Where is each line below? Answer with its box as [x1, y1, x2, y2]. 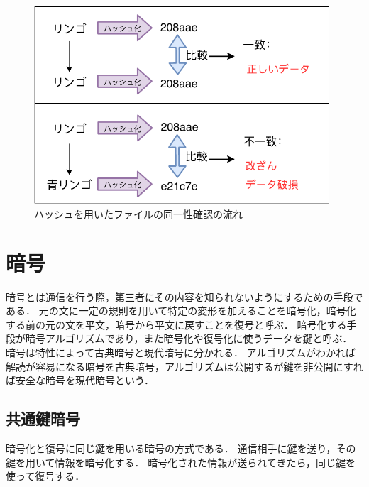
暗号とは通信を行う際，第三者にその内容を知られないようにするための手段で [6, 289, 363, 304]
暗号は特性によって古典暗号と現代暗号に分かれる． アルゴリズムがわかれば [6, 344, 356, 359]
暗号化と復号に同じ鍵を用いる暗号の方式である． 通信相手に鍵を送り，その [6, 440, 356, 455]
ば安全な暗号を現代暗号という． [6, 373, 154, 388]
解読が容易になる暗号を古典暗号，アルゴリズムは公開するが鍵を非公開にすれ [6, 359, 363, 373]
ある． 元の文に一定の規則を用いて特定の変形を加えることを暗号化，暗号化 [6, 303, 356, 318]
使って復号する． [6, 469, 85, 483]
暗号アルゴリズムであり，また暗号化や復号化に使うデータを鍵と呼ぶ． [25, 331, 353, 346]
